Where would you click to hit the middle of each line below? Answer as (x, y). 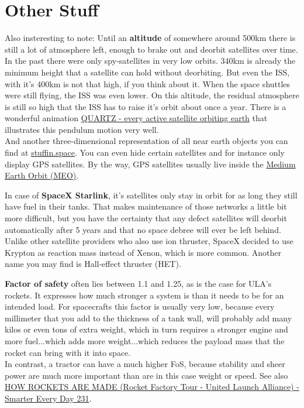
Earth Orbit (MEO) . (42, 175)
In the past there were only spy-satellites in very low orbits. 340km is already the (150, 61)
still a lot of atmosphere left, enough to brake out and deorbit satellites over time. (151, 49)
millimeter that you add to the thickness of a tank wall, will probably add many (148, 318)
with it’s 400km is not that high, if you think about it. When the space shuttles (148, 83)
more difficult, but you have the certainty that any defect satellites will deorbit (146, 218)
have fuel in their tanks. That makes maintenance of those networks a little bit (146, 206)
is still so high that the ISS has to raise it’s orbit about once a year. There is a (146, 106)
